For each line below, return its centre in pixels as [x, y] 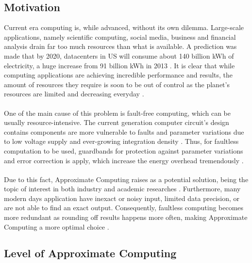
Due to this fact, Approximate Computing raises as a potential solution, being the [126, 179]
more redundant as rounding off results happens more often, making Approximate [126, 217]
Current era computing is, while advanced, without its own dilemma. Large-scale [124, 27]
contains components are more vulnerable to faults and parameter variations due [124, 131]
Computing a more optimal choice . [57, 226]
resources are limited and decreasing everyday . [74, 94]
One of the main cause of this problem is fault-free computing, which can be [117, 113]
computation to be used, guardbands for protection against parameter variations [124, 150]
